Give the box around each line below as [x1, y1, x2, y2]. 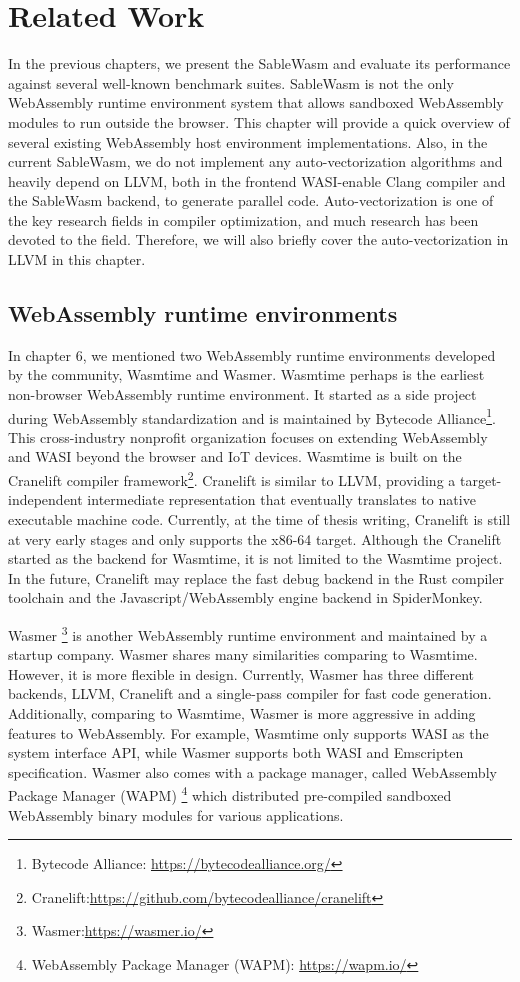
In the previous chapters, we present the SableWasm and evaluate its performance [8, 53, 511, 74]
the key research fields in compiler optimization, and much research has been [8, 209, 479, 230]
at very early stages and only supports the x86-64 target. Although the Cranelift [8, 528, 502, 549]
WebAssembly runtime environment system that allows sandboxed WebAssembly [8, 92, 504, 113]
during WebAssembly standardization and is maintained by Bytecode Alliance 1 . [8, 404, 496, 428]
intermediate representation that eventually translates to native [87, 489, 476, 510]
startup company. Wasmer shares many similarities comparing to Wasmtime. [8, 644, 478, 665]
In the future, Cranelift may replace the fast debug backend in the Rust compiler [8, 567, 504, 588]
